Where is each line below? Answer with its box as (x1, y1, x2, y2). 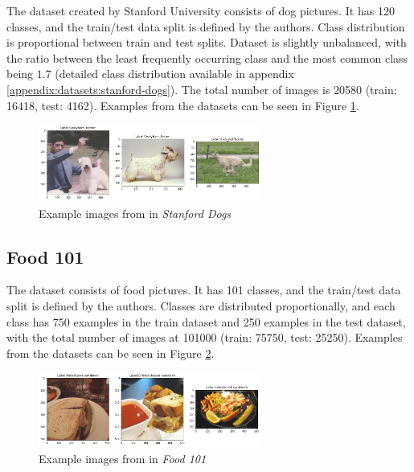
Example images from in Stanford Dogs (39, 204, 232, 221)
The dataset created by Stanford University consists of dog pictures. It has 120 (6, 2, 395, 18)
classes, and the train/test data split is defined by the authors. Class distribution (6, 18, 405, 35)
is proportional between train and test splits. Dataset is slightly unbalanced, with (6, 34, 407, 51)
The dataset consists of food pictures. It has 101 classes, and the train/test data (6, 281, 401, 298)
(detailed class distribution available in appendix (55, 65, 294, 82)
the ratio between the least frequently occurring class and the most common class (6, 49, 408, 66)
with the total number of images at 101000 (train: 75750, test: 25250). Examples (6, 329, 403, 346)
